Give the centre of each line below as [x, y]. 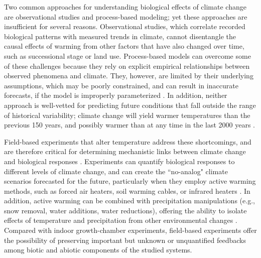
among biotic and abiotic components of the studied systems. [98, 250]
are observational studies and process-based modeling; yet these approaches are [126, 16]
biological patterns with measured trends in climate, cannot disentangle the [120, 36]
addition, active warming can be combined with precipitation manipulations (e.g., [129, 201]
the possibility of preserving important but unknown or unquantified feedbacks [125, 240]
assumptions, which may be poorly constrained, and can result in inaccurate [121, 85]
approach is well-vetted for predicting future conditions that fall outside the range [130, 105]
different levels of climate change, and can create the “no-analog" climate [116, 171]
